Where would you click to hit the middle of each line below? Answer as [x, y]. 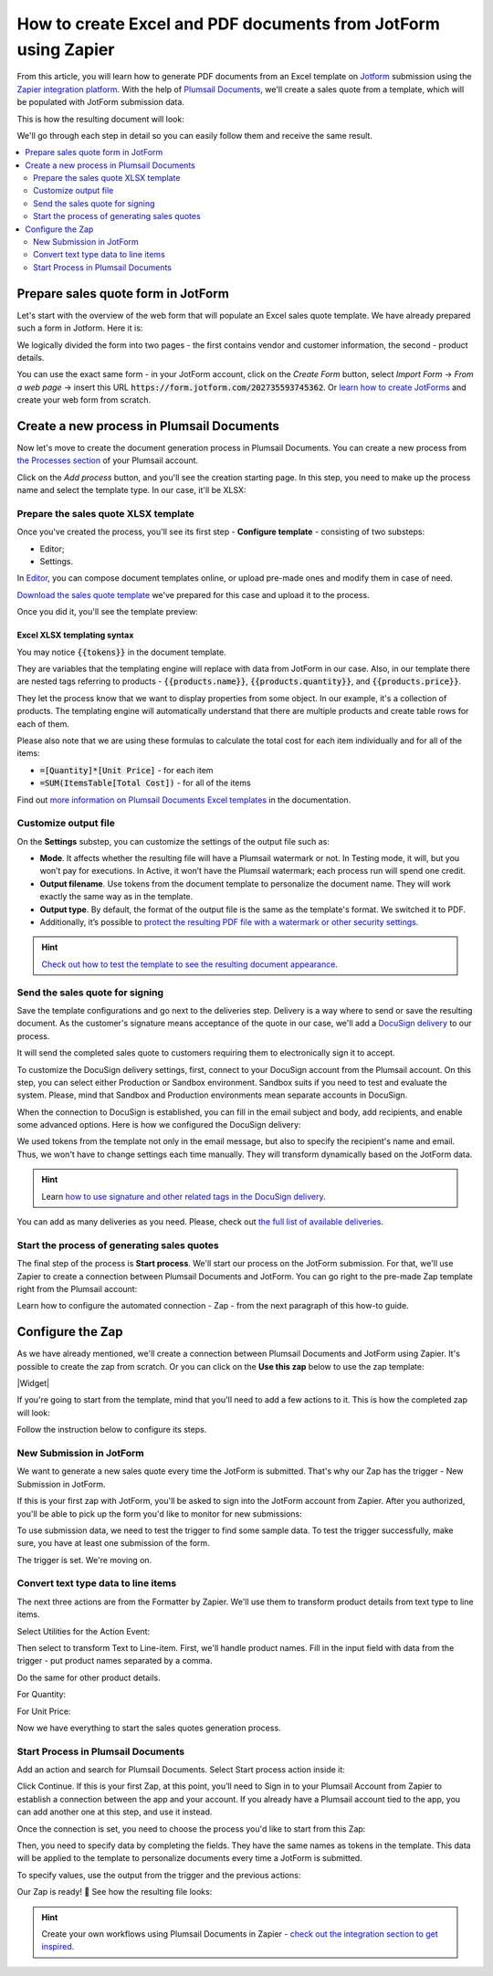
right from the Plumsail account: [77, 1288]
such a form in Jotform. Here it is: [80, 328]
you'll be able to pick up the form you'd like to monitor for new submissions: [160, 1514]
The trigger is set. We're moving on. [84, 1560]
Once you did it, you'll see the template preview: [107, 612]
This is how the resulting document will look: [100, 119]
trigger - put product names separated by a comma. [115, 1661]
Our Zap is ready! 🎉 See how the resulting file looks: [115, 1892]
